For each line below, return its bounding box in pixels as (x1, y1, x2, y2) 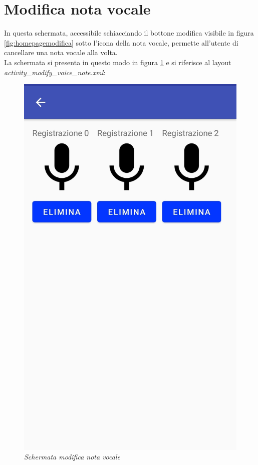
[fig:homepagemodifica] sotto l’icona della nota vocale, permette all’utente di (4, 37, 238, 48)
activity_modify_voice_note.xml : (4, 67, 106, 77)
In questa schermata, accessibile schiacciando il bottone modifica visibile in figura (4, 28, 254, 38)
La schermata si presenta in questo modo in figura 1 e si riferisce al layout (4, 57, 231, 67)
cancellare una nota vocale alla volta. (4, 47, 118, 58)
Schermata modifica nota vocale (24, 451, 120, 462)
